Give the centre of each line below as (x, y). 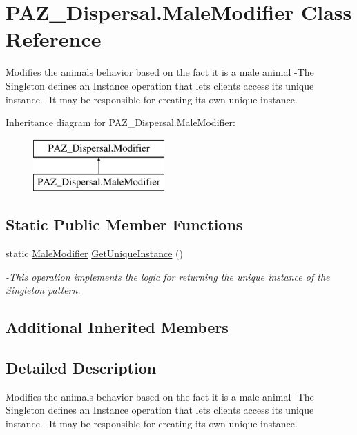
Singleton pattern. (43, 290)
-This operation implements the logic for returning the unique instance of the (168, 276)
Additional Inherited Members (117, 327)
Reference (54, 39)
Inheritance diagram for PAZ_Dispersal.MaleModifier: (120, 122)
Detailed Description (81, 368)
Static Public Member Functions (124, 224)
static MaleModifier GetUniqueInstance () (95, 253)
